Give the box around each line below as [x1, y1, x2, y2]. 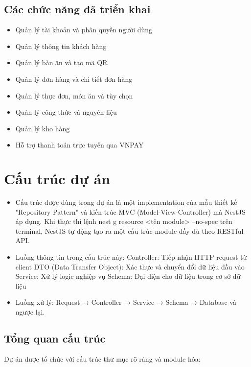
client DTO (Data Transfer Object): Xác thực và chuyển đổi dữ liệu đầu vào [15, 261, 245, 271]
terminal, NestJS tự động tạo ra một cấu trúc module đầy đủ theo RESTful [15, 225, 244, 236]
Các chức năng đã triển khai [4, 1, 151, 17]
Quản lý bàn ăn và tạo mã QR [15, 57, 108, 68]
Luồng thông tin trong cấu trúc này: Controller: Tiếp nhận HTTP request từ [15, 252, 247, 262]
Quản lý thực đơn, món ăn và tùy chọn [15, 90, 133, 100]
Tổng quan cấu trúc [4, 331, 106, 345]
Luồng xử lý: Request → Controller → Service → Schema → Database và [15, 297, 236, 307]
